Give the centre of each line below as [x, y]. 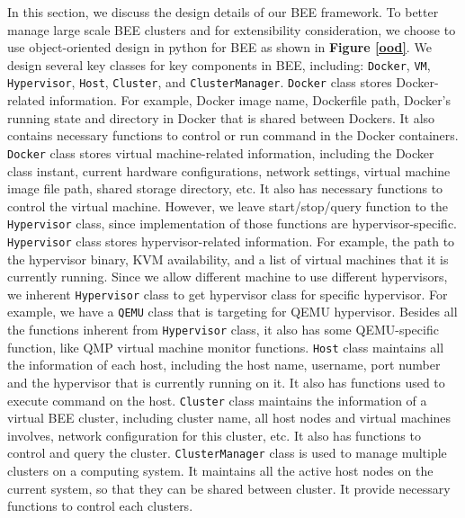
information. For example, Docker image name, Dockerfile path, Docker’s [250, 100]
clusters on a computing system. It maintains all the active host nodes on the [220, 471]
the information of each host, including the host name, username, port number [224, 365]
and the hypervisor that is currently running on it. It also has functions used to [226, 383]
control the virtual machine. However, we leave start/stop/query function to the [228, 205]
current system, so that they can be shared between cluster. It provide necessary [229, 488]
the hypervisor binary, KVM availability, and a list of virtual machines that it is [228, 259]
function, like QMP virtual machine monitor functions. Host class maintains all [226, 347]
